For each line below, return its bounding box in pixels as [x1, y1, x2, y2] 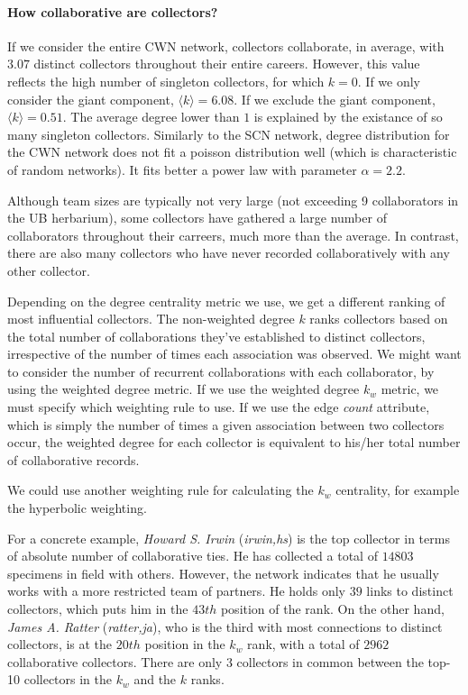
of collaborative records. [7, 450, 140, 469]
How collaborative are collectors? [7, 2, 218, 21]
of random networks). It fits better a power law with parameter [7, 160, 357, 178]
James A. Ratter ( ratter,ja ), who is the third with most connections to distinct [7, 617, 443, 636]
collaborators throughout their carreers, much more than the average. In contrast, [7, 225, 459, 244]
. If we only [357, 71, 420, 90]
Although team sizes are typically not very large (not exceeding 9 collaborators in [7, 190, 459, 209]
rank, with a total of [247, 635, 360, 654]
